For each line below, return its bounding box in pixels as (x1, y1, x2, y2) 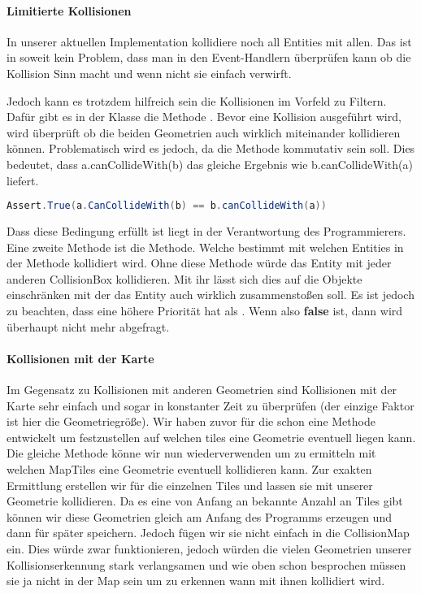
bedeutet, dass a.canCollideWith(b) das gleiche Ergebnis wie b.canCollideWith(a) (7, 155, 413, 172)
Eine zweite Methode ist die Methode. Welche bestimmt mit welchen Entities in (7, 238, 404, 255)
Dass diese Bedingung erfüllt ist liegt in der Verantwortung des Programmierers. (7, 223, 406, 240)
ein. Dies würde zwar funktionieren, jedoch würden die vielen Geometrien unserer (7, 540, 412, 557)
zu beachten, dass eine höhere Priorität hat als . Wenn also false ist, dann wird (7, 301, 403, 319)
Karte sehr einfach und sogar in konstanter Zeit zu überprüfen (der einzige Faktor (7, 397, 414, 414)
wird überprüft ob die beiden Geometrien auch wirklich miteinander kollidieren (7, 124, 401, 141)
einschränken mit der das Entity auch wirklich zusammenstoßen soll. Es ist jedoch (7, 286, 414, 303)
